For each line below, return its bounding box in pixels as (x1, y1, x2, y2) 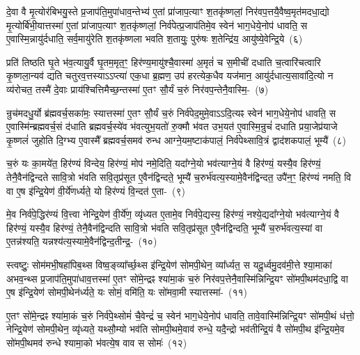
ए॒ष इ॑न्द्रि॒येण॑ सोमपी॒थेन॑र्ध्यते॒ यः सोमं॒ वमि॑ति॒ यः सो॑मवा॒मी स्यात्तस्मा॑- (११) (6, 285, 248, 299)
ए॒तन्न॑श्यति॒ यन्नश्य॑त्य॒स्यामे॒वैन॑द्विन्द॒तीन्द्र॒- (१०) (6, 234, 157, 248)
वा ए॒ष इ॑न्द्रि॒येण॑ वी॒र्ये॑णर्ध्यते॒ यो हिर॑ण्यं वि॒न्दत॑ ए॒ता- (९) (6, 183, 185, 198)
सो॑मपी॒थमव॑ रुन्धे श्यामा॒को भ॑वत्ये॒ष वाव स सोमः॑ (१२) (6, 335, 187, 349)
